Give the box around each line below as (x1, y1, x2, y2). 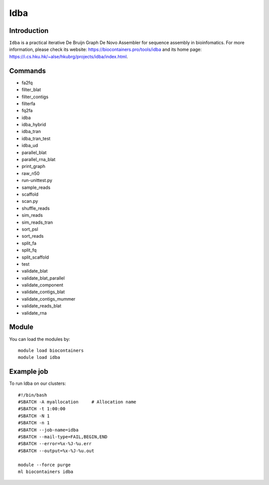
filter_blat (21, 87, 41, 93)
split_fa (21, 240, 37, 246)
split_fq (21, 247, 37, 253)
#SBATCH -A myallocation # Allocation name (18, 399, 136, 405)
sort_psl (21, 226, 38, 232)
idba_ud (21, 143, 38, 149)
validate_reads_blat (21, 303, 62, 309)
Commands (9, 66, 46, 75)
